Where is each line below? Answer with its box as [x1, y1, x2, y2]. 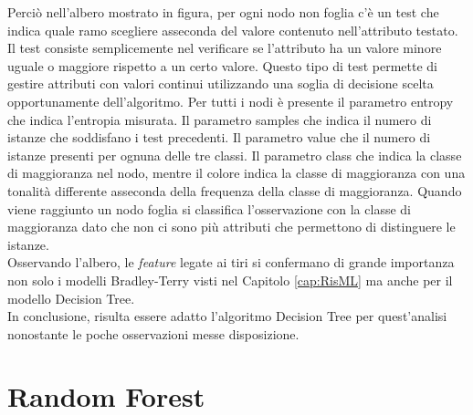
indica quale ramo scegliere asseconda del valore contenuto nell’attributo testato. [7, 20, 458, 39]
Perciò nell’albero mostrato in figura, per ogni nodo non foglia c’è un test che [7, 3, 439, 21]
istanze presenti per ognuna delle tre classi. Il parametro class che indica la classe [7, 145, 462, 164]
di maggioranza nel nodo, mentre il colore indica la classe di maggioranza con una [7, 163, 466, 182]
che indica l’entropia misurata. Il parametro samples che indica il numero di [7, 109, 432, 129]
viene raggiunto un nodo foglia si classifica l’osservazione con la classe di [7, 199, 411, 218]
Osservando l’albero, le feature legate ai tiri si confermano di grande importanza [7, 253, 455, 272]
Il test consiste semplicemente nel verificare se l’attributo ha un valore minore [7, 38, 442, 57]
